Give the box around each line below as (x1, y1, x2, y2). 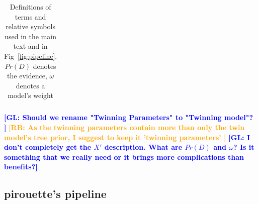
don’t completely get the (4, 142, 92, 152)
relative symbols (6, 21, 55, 32)
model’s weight (8, 90, 53, 100)
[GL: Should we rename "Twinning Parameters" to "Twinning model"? (4, 112, 253, 123)
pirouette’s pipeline (4, 186, 107, 201)
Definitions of (10, 2, 51, 12)
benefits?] (4, 161, 38, 172)
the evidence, (7, 70, 47, 81)
